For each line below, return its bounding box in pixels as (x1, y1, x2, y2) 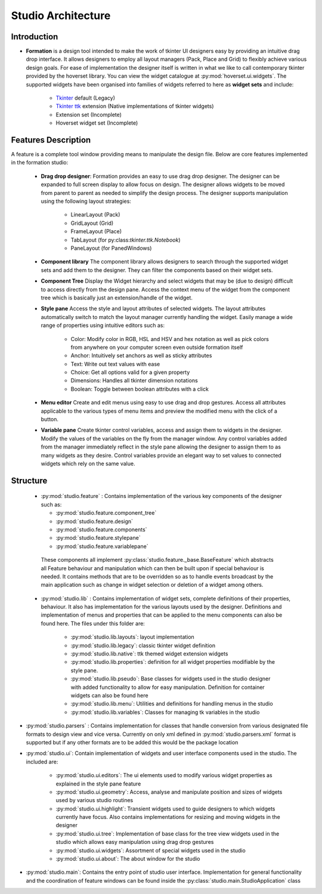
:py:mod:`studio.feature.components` (55, 525, 147, 533)
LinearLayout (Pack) (70, 211, 120, 218)
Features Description (11, 135, 91, 145)
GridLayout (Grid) (70, 219, 114, 227)
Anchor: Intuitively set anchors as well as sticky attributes (70, 352, 212, 359)
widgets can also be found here (70, 692, 148, 699)
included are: (26, 758, 58, 765)
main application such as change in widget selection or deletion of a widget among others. (41, 581, 264, 589)
